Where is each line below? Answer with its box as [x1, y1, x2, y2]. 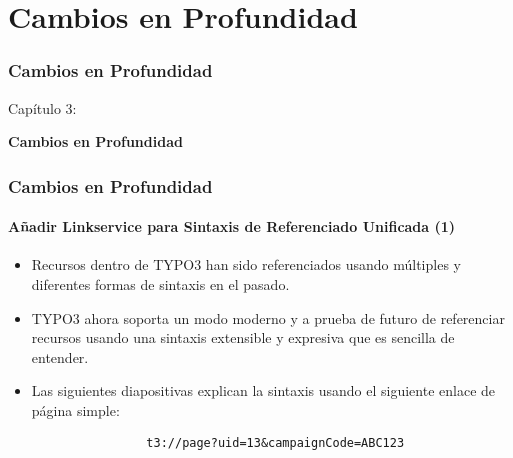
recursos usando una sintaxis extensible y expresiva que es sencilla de [31, 327, 455, 348]
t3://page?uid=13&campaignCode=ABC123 [146, 435, 405, 450]
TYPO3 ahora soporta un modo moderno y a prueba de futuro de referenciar [31, 307, 505, 328]
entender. [31, 346, 89, 367]
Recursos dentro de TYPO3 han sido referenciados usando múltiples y [31, 254, 461, 275]
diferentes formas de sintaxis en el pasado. [31, 274, 290, 295]
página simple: [31, 399, 120, 420]
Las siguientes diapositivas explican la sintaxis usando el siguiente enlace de [31, 380, 496, 401]
